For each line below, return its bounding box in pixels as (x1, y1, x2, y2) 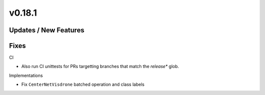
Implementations (9, 72, 43, 78)
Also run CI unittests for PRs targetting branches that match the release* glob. (21, 64, 179, 70)
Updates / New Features (9, 26, 84, 34)
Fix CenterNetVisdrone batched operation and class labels (21, 81, 145, 88)
